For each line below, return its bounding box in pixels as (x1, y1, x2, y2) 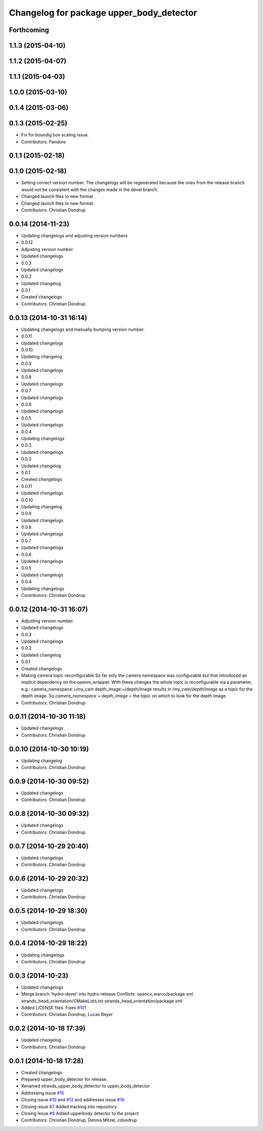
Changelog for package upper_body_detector (9, 7, 197, 18)
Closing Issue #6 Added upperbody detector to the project (21, 1110, 139, 1116)
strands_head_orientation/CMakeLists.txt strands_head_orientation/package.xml (21, 998, 183, 1004)
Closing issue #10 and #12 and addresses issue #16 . (21, 1097, 126, 1103)
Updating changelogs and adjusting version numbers (21, 232, 128, 238)
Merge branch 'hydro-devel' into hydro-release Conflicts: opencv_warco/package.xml (21, 991, 193, 997)
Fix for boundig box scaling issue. (21, 132, 89, 138)
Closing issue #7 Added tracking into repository (21, 1104, 117, 1110)
